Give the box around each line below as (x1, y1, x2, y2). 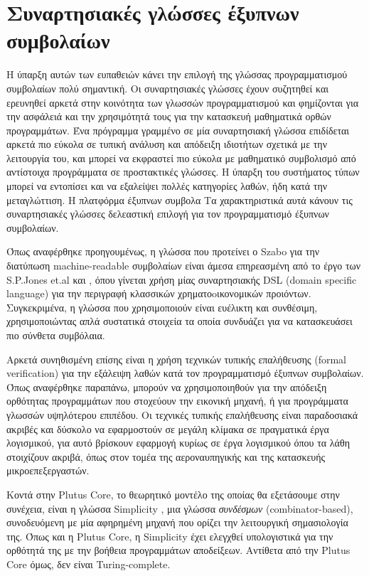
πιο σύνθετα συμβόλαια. (6, 328, 105, 342)
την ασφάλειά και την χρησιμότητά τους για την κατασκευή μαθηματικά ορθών (6, 109, 331, 124)
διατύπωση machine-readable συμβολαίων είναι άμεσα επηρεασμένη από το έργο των (6, 258, 361, 273)
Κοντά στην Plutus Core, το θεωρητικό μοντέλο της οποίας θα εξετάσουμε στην (6, 486, 340, 501)
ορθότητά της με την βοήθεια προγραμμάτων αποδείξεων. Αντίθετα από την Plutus (6, 543, 351, 558)
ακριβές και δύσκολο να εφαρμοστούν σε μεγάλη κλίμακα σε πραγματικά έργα (6, 421, 329, 436)
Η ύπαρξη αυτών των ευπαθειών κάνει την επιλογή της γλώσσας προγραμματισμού (6, 67, 348, 82)
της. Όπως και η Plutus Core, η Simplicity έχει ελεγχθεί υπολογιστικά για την (6, 528, 333, 543)
